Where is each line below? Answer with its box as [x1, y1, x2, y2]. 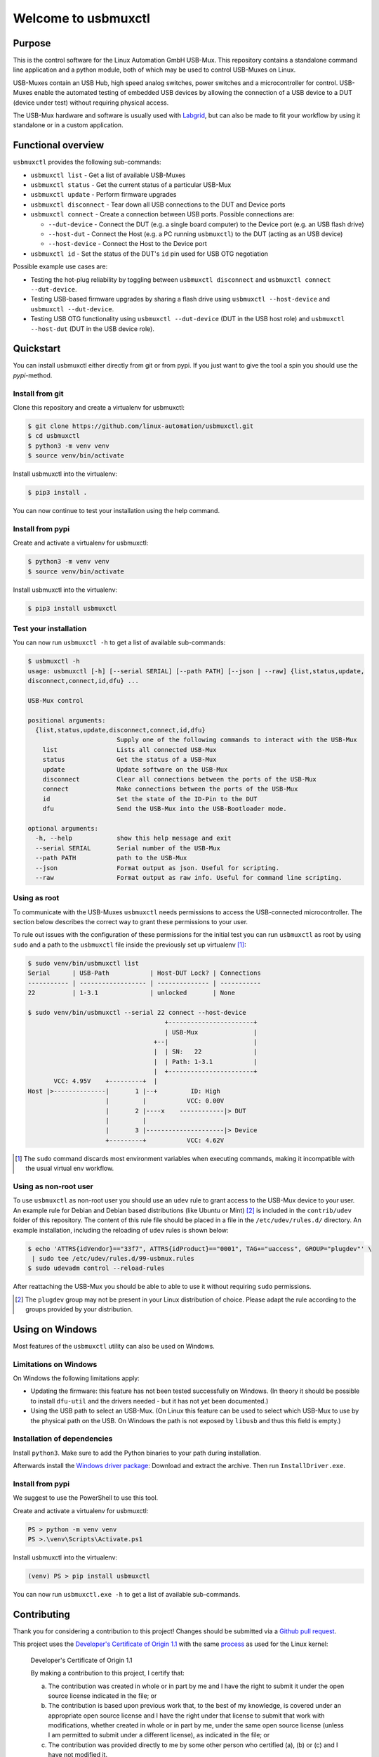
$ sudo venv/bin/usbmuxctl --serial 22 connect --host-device [27, 1009, 246, 1016]
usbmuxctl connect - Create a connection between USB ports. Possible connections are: [30, 210, 295, 219]
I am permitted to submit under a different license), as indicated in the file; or [48, 1731, 270, 1739]
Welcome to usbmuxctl [13, 11, 151, 26]
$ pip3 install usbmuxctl [27, 604, 117, 612]
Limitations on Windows [13, 1359, 98, 1369]
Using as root [13, 893, 60, 903]
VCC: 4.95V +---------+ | [53, 1077, 158, 1085]
